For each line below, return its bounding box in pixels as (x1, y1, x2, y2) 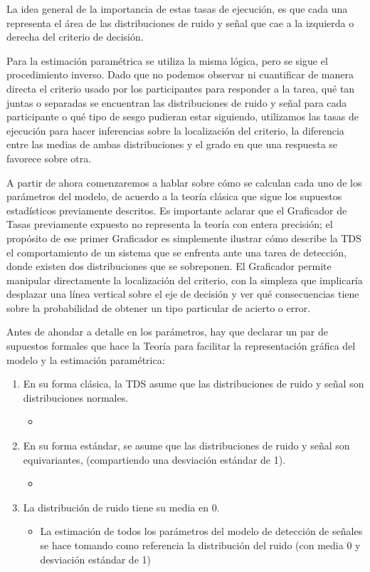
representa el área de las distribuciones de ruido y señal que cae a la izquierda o (6, 15, 354, 30)
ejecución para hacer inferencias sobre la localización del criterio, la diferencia (6, 123, 344, 137)
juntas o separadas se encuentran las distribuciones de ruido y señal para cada (6, 95, 347, 110)
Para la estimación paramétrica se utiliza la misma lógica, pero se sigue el (6, 53, 328, 68)
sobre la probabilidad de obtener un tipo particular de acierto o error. (6, 300, 311, 315)
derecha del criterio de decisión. (6, 29, 144, 44)
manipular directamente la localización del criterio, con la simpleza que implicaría (6, 272, 363, 287)
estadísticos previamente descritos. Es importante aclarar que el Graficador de (6, 202, 347, 217)
